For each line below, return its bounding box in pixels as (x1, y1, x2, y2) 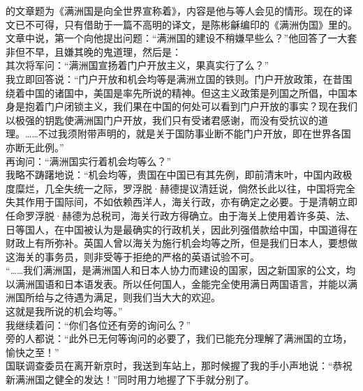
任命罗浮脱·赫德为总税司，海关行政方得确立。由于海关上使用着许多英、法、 (6, 208, 355, 222)
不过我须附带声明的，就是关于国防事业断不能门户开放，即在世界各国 (38, 126, 351, 141)
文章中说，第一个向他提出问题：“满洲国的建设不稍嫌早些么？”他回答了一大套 (6, 31, 357, 45)
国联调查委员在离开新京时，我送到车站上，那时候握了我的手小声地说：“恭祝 (6, 358, 353, 373)
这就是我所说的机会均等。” (6, 304, 123, 319)
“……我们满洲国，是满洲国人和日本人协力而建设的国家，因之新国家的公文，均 (6, 263, 356, 277)
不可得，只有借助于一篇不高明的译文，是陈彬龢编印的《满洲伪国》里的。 (24, 17, 357, 31)
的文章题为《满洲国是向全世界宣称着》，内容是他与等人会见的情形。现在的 (6, 3, 343, 17)
